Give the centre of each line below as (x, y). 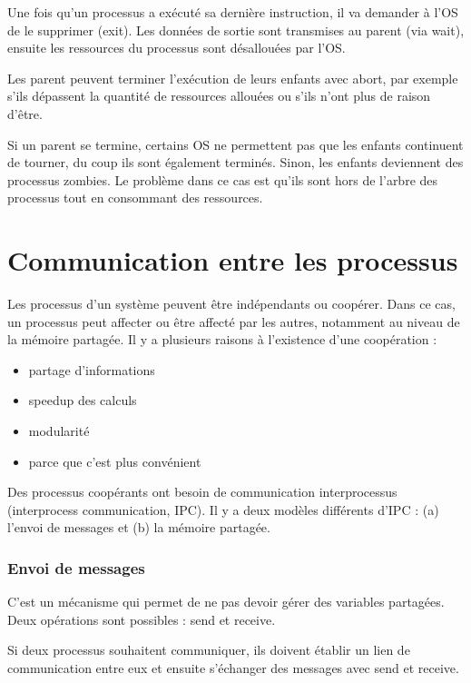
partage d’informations (92, 369)
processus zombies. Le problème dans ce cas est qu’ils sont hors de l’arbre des (223, 179)
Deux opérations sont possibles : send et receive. (142, 619)
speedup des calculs (83, 400)
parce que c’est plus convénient (115, 461)
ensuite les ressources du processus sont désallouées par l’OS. (177, 48)
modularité (59, 431)
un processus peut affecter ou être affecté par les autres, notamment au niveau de (234, 321)
